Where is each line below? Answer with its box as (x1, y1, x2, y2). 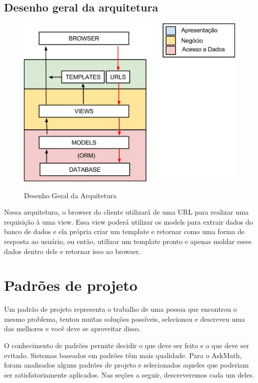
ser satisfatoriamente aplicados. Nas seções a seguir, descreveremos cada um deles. (4, 369, 255, 380)
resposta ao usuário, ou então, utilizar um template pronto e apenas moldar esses (4, 236, 252, 246)
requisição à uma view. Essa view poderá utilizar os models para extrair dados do (4, 216, 253, 227)
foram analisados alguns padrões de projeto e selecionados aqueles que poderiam (4, 360, 249, 370)
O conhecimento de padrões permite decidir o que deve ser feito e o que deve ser (4, 340, 249, 350)
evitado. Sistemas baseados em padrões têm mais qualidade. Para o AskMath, (4, 350, 242, 360)
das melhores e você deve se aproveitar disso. (4, 323, 141, 334)
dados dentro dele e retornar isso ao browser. (4, 246, 141, 256)
